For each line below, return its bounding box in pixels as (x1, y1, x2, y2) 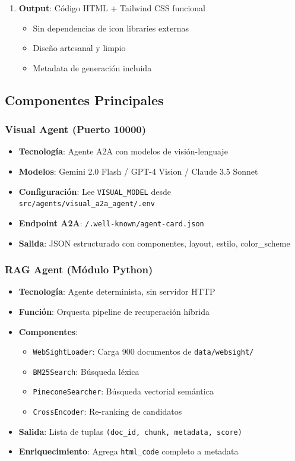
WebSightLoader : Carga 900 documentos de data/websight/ (33, 345, 254, 358)
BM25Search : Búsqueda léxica (33, 365, 139, 377)
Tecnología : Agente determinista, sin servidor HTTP (18, 285, 215, 298)
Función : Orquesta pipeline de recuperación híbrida (18, 305, 210, 317)
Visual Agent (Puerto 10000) (5, 122, 147, 137)
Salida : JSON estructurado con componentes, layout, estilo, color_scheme (18, 236, 290, 249)
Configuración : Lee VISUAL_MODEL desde (18, 185, 171, 197)
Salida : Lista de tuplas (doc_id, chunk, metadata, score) (18, 425, 242, 437)
